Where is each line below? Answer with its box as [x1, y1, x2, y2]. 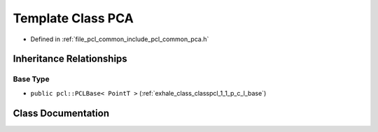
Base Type [13, 74, 50, 84]
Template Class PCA [13, 10, 134, 26]
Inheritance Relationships [13, 53, 127, 65]
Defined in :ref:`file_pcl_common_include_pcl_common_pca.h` [30, 35, 209, 43]
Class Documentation [13, 107, 110, 119]
